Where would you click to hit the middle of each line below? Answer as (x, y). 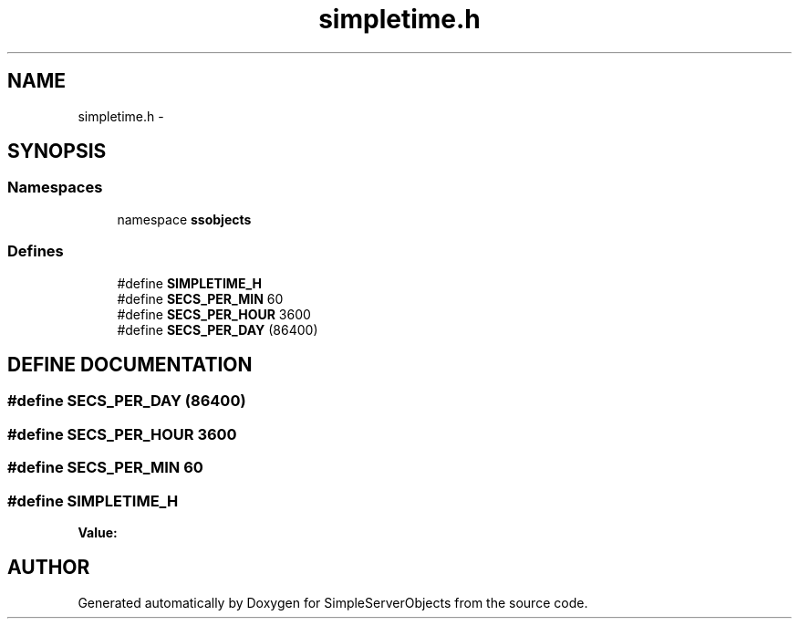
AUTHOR (49, 568)
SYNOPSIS (57, 151)
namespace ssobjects (184, 219)
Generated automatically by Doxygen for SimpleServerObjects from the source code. (333, 602)
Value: (98, 532)
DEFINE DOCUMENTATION (130, 364)
